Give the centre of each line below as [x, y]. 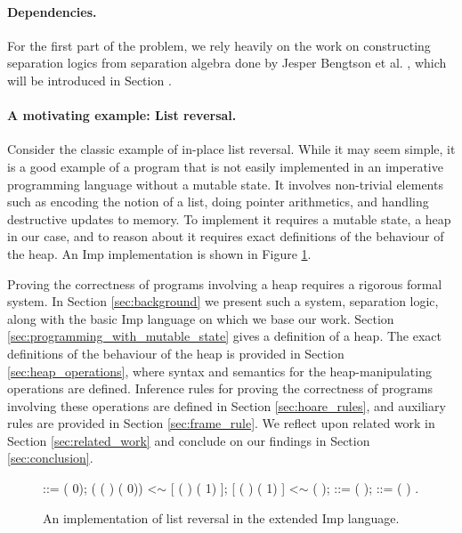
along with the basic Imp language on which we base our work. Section [201, 318]
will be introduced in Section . [89, 80]
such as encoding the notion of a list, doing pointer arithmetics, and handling [218, 202]
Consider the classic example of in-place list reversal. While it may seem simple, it [231, 149]
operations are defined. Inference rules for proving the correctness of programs [220, 388]
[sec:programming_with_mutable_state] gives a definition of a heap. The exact [224, 336]
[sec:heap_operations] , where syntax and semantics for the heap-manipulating [219, 371]
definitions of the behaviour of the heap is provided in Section [176, 353]
